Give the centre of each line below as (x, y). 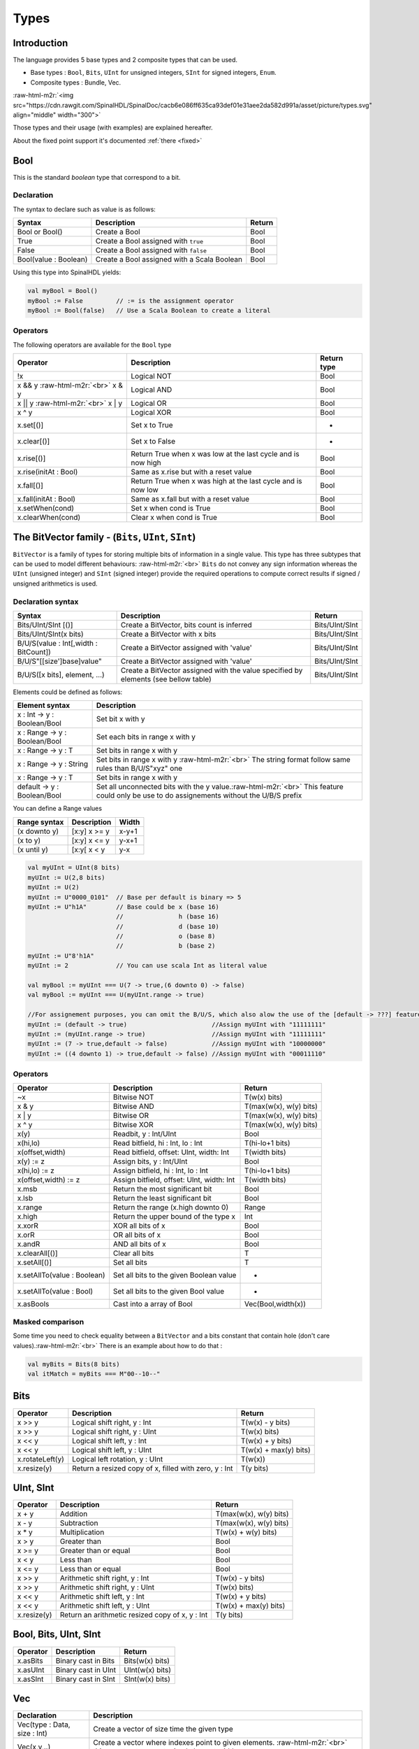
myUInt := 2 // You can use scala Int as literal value (147, 966)
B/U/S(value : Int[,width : (57, 643)
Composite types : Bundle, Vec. (76, 82)
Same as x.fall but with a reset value (190, 499)
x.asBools (33, 1304)
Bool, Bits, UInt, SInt (57, 1635)
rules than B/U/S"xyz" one (139, 768)
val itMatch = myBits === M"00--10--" (94, 1374)
